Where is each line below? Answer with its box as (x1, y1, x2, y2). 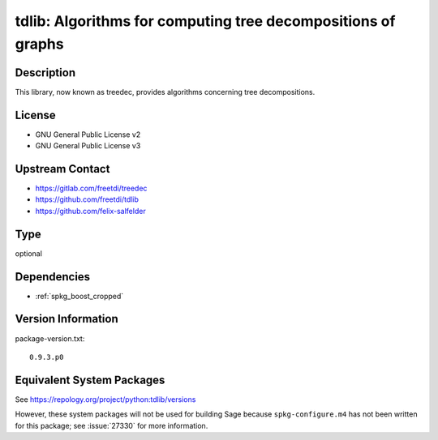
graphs (15, 35, 64, 53)
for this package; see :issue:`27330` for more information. (15, 421, 208, 430)
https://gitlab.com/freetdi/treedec (35, 183, 148, 194)
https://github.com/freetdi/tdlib (35, 194, 140, 204)
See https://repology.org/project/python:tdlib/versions (15, 394, 196, 404)
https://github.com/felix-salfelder (35, 206, 146, 216)
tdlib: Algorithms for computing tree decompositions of (15, 12, 396, 30)
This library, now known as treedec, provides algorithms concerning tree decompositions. (15, 87, 316, 96)
